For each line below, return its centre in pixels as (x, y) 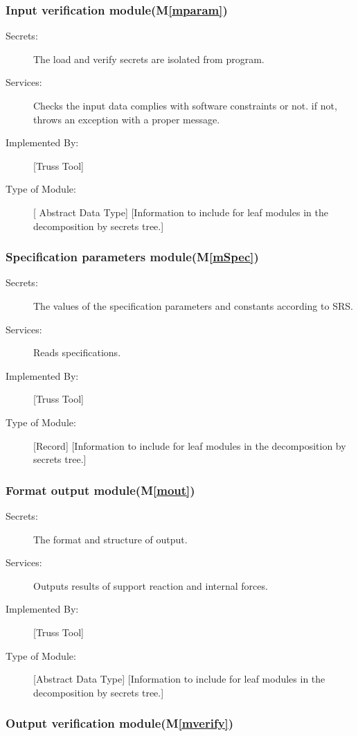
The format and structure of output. (110, 539)
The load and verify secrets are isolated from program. (149, 59)
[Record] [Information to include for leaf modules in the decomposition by (190, 445)
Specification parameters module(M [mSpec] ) (132, 257)
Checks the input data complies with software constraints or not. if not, (185, 105)
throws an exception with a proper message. (127, 119)
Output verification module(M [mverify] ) (120, 723)
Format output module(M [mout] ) (100, 490)
